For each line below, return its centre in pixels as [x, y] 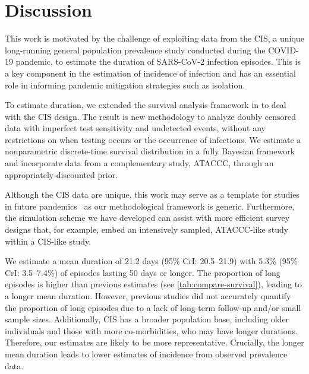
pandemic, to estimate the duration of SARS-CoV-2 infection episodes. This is [158, 61]
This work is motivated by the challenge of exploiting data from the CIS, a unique [154, 38]
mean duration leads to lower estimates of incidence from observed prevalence [146, 354]
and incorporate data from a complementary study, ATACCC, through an [139, 163]
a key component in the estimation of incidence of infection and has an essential [150, 73]
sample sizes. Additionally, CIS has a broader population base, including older [147, 319]
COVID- [283, 50]
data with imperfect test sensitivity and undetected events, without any [135, 128]
